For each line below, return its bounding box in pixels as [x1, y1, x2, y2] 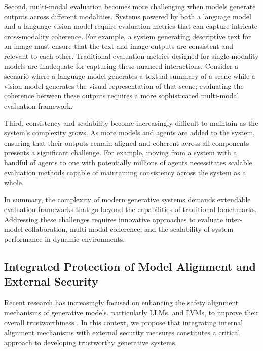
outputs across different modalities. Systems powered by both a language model [4, 11, 251, 21]
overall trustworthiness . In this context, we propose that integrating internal [4, 317, 243, 328]
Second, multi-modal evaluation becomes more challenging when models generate [4, 1, 256, 11]
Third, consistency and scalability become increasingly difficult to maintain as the [4, 117, 258, 128]
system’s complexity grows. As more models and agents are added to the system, [4, 127, 255, 138]
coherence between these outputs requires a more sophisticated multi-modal [4, 90, 239, 101]
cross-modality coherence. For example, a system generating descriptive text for [4, 30, 251, 41]
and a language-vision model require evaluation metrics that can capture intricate [4, 21, 258, 31]
